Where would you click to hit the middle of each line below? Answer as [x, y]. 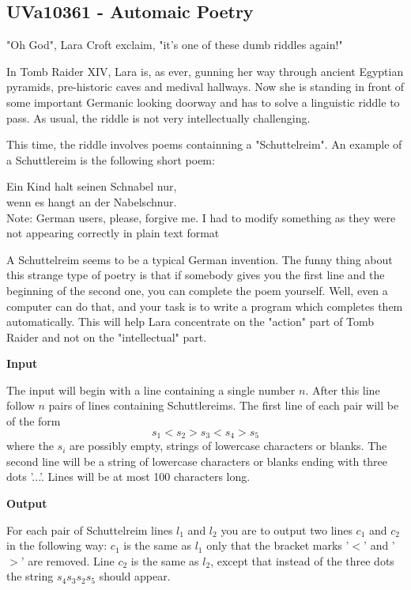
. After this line [343, 390]
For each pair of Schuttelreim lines [90, 529]
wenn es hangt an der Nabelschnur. [92, 201]
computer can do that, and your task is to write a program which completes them [205, 306]
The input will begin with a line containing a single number [151, 390]
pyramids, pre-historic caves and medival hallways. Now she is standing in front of [205, 87]
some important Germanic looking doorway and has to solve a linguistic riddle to [203, 102]
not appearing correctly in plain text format [113, 233]
